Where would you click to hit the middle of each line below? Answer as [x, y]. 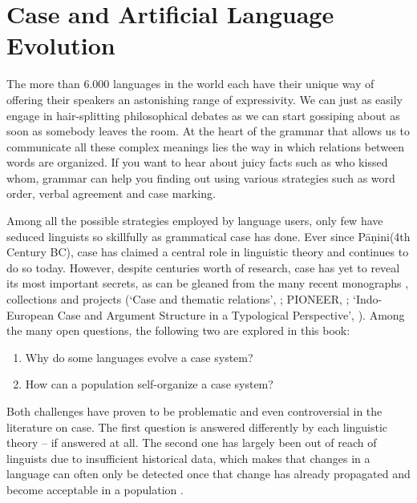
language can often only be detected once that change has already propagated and [208, 474]
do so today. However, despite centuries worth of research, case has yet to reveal [203, 267]
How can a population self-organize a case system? [149, 384]
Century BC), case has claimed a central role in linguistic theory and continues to [208, 252]
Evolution [61, 45]
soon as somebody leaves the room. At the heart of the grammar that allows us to [208, 131]
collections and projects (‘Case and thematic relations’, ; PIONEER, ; [178, 299]
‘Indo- [368, 299]
